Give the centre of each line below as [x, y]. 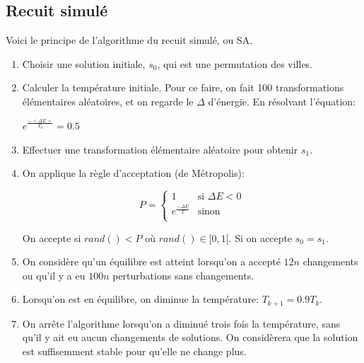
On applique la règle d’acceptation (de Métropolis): [133, 173]
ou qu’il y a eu [54, 275]
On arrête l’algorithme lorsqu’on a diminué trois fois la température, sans [181, 323]
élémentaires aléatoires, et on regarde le [108, 101]
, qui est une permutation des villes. [235, 63]
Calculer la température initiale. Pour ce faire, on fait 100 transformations [183, 87]
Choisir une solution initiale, [84, 63]
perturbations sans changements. [183, 275]
